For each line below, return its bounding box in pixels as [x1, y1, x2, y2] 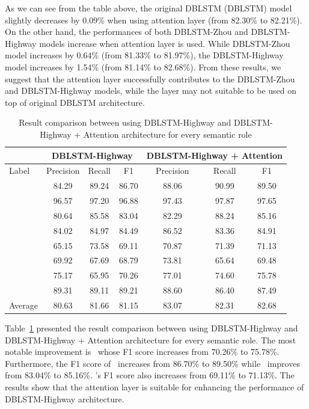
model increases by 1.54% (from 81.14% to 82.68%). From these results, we [5, 60, 281, 73]
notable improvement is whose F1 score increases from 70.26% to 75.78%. [5, 345, 280, 358]
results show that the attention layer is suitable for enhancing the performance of [5, 381, 304, 393]
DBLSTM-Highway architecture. [5, 392, 124, 405]
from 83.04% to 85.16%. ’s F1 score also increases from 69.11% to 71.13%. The [5, 369, 295, 381]
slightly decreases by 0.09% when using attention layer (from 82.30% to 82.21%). [5, 13, 302, 26]
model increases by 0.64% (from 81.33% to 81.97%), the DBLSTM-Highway [5, 49, 284, 61]
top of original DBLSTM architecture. [5, 96, 145, 108]
